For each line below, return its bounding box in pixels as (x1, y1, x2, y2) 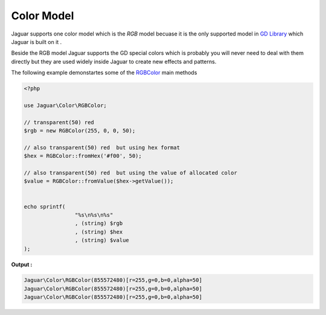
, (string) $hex (74, 228, 123, 235)
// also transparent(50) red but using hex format (24, 144, 181, 151)
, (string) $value (74, 237, 129, 244)
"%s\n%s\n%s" (74, 211, 113, 218)
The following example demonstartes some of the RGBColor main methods (11, 69, 197, 76)
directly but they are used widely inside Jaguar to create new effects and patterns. (11, 58, 217, 65)
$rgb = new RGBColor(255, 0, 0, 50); (24, 127, 136, 134)
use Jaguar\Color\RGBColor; (24, 102, 107, 108)
